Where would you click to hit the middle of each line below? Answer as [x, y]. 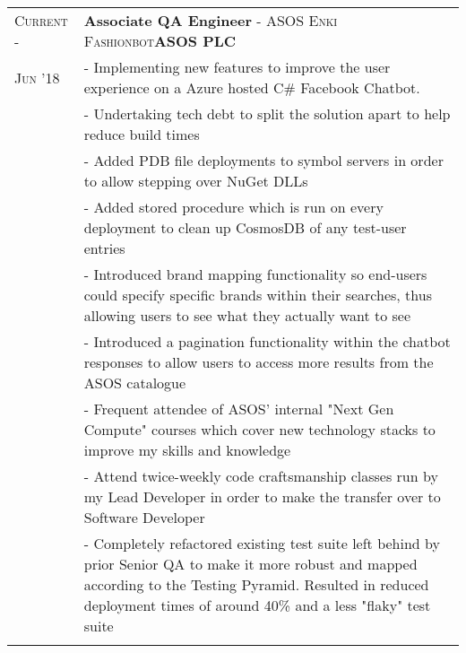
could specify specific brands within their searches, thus [258, 295]
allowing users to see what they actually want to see [247, 315]
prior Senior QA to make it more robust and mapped [250, 564]
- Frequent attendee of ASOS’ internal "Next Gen [239, 409]
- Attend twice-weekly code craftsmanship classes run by [261, 476]
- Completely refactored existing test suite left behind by [262, 543]
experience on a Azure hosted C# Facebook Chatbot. [252, 87]
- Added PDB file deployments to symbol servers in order [263, 160]
